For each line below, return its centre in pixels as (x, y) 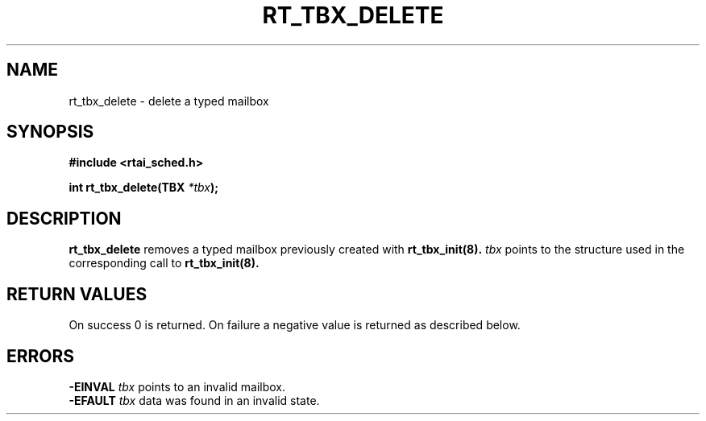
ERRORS (41, 356)
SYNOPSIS (50, 132)
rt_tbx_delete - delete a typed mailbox (169, 101)
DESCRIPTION (64, 218)
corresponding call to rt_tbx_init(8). (164, 263)
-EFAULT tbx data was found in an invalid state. (194, 400)
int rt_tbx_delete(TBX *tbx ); (143, 188)
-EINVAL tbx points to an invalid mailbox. (177, 386)
